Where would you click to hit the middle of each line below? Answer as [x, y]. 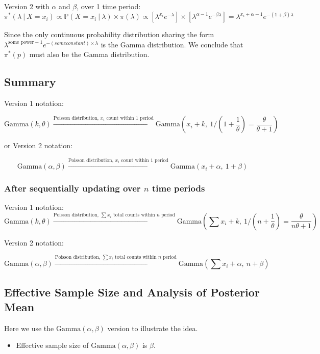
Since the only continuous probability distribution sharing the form [109, 34]
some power [21, 43]
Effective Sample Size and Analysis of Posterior [132, 292]
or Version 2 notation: [38, 145]
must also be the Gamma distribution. [89, 54]
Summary [30, 82]
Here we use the [29, 328]
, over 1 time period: [109, 6]
